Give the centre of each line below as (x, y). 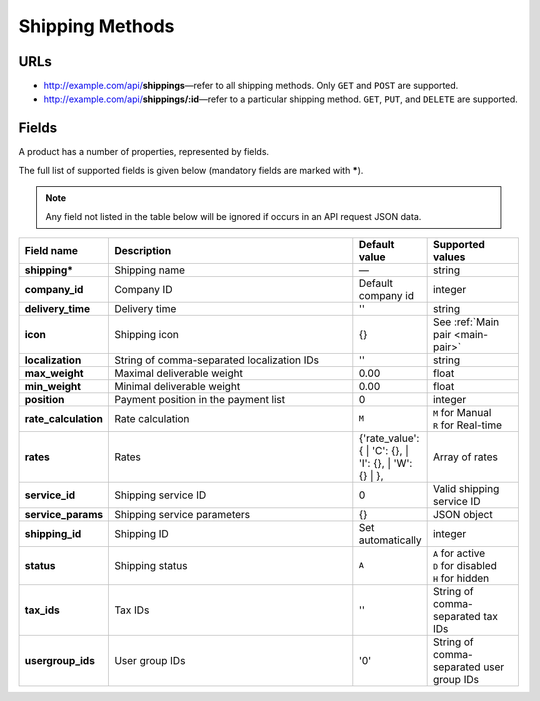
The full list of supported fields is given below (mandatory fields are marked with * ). (191, 170)
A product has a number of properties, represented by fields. (144, 152)
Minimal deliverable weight (177, 386)
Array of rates (465, 457)
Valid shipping (466, 488)
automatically (390, 540)
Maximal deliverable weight (179, 373)
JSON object (463, 514)
